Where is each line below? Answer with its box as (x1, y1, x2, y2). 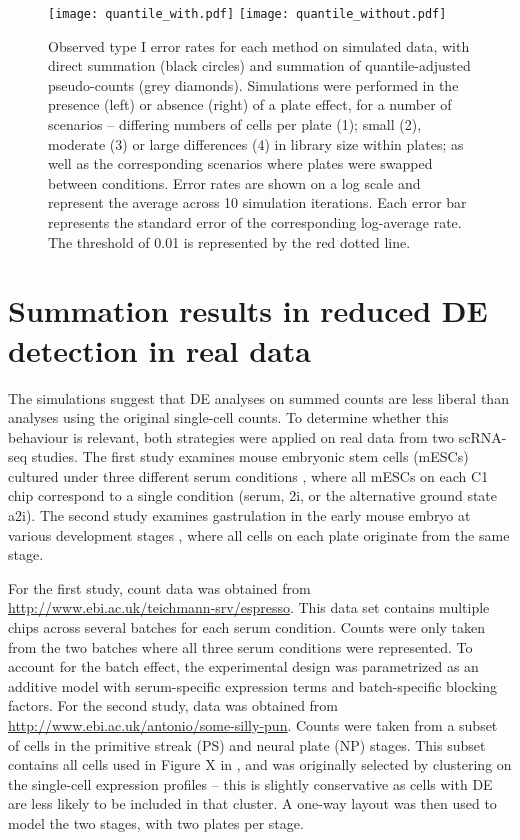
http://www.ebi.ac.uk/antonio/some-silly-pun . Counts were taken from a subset (8, 715, 498, 735)
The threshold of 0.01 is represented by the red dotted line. (48, 231, 411, 252)
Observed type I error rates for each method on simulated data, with (48, 35, 470, 56)
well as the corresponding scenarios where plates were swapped (48, 153, 433, 174)
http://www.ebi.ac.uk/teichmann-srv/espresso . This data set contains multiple (8, 597, 490, 618)
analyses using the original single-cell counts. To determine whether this (8, 407, 449, 428)
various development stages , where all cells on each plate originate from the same (8, 524, 510, 545)
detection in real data (8, 329, 311, 370)
